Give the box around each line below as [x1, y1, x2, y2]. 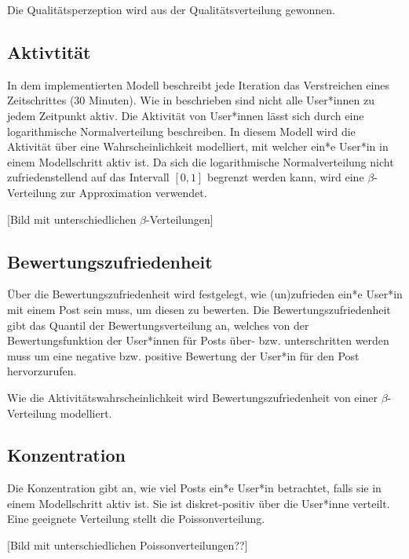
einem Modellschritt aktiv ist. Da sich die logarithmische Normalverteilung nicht [7, 153, 394, 170]
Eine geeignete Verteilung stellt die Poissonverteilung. [7, 510, 265, 527]
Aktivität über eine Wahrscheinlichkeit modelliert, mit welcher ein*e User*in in [7, 138, 389, 155]
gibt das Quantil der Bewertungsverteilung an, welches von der [7, 316, 309, 333]
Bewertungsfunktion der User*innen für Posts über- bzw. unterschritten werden [7, 332, 389, 349]
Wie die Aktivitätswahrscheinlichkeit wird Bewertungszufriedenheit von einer [7, 389, 378, 405]
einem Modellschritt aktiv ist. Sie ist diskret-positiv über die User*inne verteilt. [7, 495, 390, 511]
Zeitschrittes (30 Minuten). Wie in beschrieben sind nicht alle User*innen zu [7, 92, 374, 108]
